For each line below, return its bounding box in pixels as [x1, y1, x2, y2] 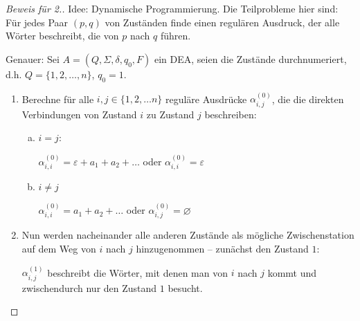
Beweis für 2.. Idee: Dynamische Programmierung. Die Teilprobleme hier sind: [6, 1, 339, 15]
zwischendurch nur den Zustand [21, 280, 157, 295]
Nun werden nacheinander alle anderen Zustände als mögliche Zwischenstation [21, 228, 354, 242]
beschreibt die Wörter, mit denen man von [47, 265, 228, 279]
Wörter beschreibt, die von [6, 28, 119, 43]
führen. [160, 28, 191, 43]
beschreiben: [204, 107, 257, 121]
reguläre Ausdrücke [165, 91, 247, 106]
